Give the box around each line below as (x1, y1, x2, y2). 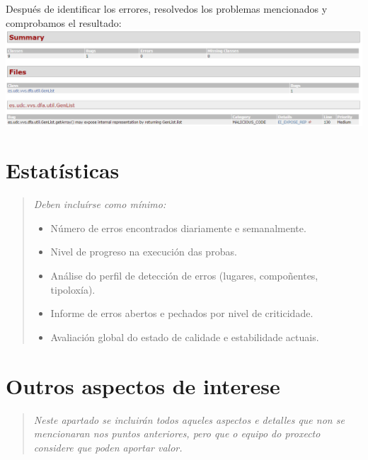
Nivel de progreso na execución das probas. (50, 244, 237, 259)
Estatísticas (6, 156, 120, 185)
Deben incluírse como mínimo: (33, 197, 166, 212)
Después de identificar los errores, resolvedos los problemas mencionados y (6, 1, 328, 16)
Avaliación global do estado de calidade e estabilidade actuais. (50, 329, 319, 344)
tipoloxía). (50, 282, 96, 297)
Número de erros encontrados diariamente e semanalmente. (50, 220, 306, 235)
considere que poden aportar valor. (33, 439, 183, 454)
